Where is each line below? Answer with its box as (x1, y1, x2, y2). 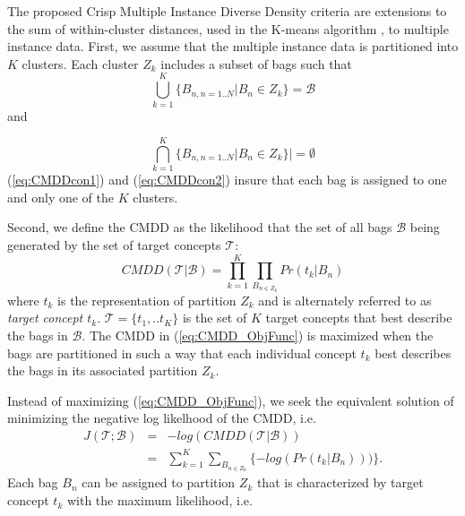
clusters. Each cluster (22, 54, 139, 73)
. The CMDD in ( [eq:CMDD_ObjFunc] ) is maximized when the (82, 326, 434, 345)
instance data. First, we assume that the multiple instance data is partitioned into (7, 37, 459, 56)
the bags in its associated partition (7, 361, 198, 380)
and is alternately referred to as (258, 290, 432, 309)
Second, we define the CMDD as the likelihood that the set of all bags (7, 218, 392, 236)
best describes (375, 343, 452, 362)
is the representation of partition (57, 290, 237, 309)
